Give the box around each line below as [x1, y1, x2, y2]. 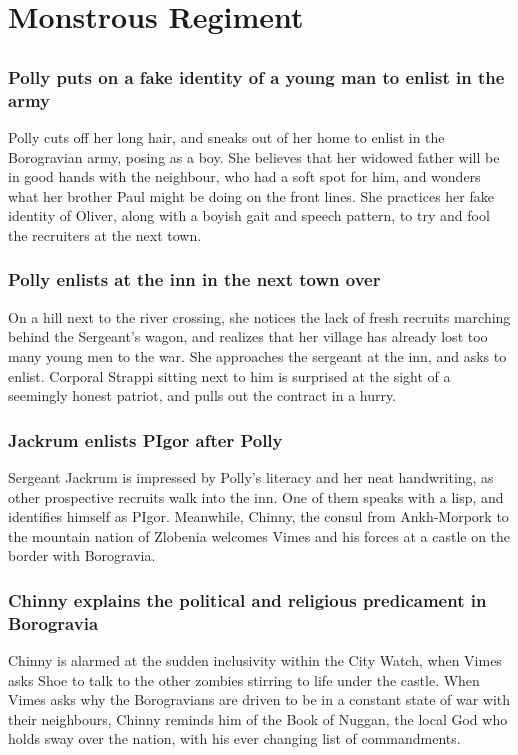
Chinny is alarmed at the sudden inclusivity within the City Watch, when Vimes [8, 650, 502, 671]
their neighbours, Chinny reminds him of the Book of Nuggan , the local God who [8, 708, 508, 729]
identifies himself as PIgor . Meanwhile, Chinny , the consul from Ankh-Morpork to [8, 506, 509, 527]
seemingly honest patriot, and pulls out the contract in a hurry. [8, 385, 397, 406]
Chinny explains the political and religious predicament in [8, 587, 487, 612]
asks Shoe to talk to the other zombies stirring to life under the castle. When [8, 669, 480, 690]
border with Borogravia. [8, 545, 156, 566]
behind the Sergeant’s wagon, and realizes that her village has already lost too [8, 326, 488, 347]
